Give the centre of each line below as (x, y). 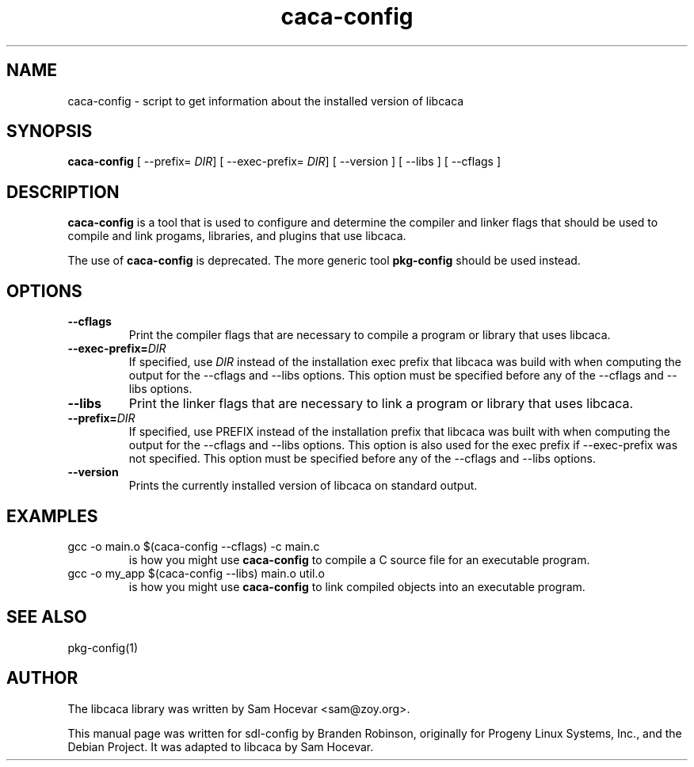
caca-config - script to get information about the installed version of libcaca (266, 101)
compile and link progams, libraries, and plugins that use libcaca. (237, 236)
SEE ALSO (47, 617)
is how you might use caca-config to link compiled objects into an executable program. (357, 586)
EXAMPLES (52, 516)
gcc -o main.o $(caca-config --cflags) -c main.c (194, 546)
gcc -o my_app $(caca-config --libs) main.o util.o (196, 573)
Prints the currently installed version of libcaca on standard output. (303, 486)
